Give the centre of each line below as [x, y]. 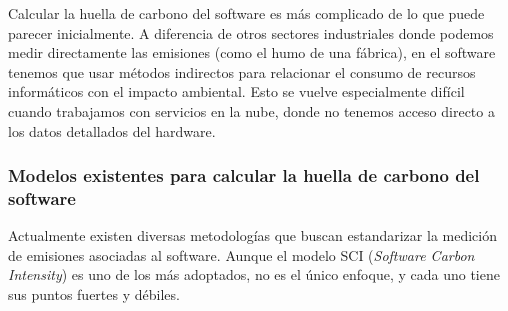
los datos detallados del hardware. [112, 130]
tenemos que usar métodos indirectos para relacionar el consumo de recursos [242, 71]
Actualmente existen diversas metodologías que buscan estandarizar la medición [252, 235]
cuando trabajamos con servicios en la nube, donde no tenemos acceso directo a [251, 110]
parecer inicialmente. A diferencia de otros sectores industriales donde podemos [251, 32]
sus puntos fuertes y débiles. [94, 294]
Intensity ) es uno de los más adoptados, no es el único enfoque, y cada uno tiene [254, 274]
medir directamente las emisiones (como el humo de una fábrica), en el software [252, 52]
